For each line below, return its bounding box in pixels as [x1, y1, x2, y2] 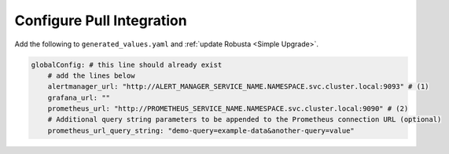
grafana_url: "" [47, 93, 110, 102]
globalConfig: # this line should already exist [31, 60, 223, 69]
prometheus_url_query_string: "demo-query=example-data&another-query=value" [47, 126, 355, 135]
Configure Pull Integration [14, 12, 188, 29]
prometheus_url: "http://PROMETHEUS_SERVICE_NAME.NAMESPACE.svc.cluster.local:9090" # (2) [47, 104, 409, 113]
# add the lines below [47, 71, 135, 80]
